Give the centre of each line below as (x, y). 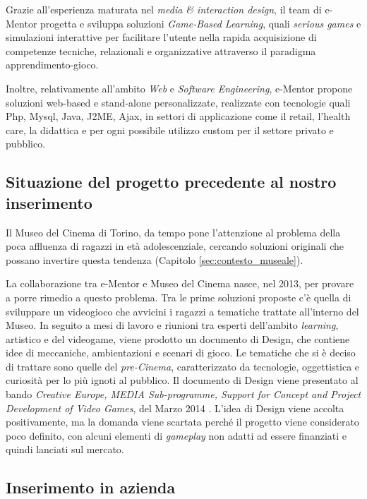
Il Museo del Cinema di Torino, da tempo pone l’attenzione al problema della (173, 232)
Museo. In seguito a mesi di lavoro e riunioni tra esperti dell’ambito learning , (172, 325)
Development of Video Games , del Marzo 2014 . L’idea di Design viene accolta (175, 408)
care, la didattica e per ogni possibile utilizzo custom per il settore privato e (170, 130)
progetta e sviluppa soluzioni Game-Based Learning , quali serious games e (201, 23)
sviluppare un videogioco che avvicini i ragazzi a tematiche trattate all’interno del (182, 311)
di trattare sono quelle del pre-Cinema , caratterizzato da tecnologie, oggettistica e (183, 366)
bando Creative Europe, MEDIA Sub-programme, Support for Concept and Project (183, 394)
